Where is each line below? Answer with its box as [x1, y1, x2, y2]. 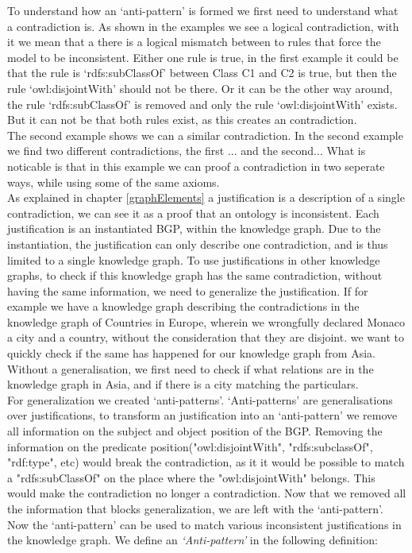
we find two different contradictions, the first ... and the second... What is [7, 142, 366, 159]
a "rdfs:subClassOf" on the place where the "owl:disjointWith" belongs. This [7, 469, 375, 485]
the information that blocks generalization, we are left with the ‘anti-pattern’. [7, 501, 383, 516]
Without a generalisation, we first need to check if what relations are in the [7, 360, 374, 377]
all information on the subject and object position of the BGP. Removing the [7, 423, 383, 439]
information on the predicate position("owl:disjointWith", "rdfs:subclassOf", [7, 438, 373, 454]
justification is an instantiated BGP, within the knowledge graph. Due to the [7, 220, 381, 237]
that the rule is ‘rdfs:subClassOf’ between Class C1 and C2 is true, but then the [7, 64, 397, 81]
